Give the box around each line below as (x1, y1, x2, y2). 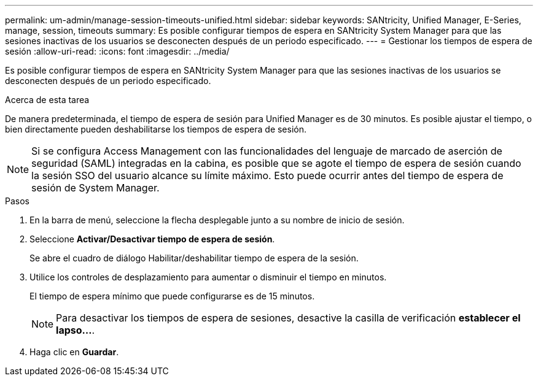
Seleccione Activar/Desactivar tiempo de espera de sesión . (29, 234, 275, 244)
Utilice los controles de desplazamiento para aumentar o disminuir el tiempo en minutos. (29, 272, 387, 282)
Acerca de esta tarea (5, 94, 90, 105)
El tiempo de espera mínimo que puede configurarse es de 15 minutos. (29, 291, 315, 301)
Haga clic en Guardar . (29, 347, 119, 357)
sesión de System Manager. (31, 182, 160, 194)
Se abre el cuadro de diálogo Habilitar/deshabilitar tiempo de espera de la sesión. (29, 253, 359, 263)
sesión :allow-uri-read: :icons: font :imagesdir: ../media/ (5, 46, 230, 56)
